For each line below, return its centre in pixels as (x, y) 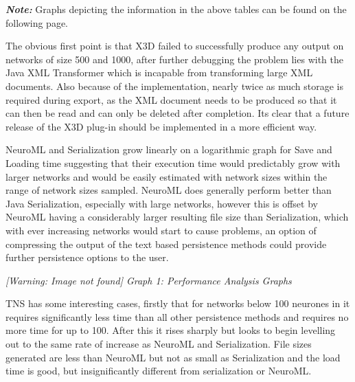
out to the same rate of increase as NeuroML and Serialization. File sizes (159, 344)
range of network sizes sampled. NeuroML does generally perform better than (169, 190)
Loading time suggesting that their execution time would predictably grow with (173, 162)
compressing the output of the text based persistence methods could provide (166, 244)
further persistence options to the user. (87, 257)
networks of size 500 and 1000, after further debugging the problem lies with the (174, 59)
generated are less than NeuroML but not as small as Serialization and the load (173, 357)
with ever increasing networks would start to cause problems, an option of (161, 230)
